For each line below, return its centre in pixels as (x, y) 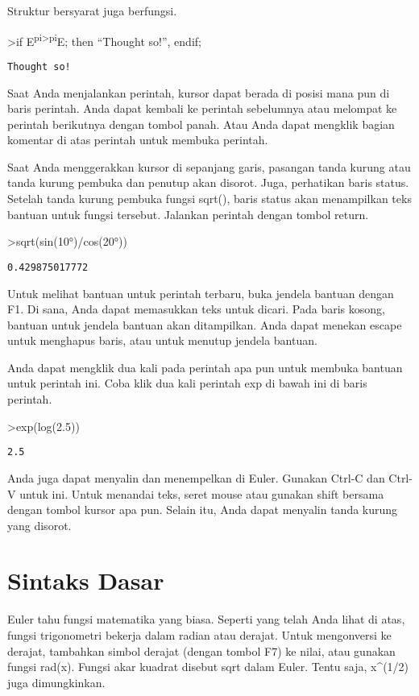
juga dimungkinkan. (56, 682)
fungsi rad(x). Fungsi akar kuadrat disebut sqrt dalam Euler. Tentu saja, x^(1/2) (208, 667)
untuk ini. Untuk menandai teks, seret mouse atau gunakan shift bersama (202, 493)
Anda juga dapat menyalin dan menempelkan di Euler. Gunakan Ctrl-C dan (196, 477)
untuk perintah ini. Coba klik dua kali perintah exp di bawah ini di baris (187, 383)
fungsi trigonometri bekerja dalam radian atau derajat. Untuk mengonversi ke (199, 635)
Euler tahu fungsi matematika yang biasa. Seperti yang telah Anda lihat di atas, (206, 619)
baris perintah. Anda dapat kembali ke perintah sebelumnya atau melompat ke (202, 108)
